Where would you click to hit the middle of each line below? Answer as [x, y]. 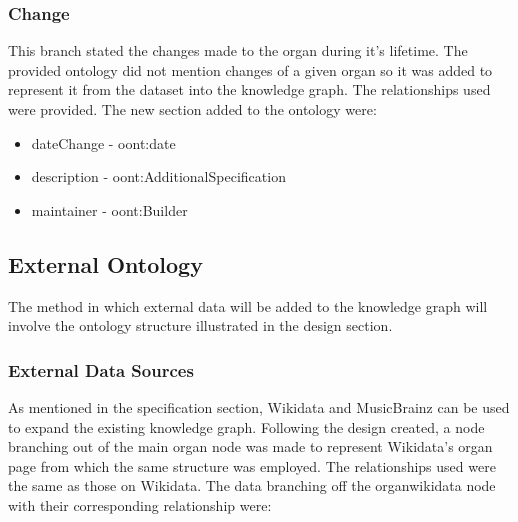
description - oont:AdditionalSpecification [158, 176]
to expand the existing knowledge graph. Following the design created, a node [246, 426]
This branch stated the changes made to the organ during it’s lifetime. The [238, 50]
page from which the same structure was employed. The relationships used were [252, 465]
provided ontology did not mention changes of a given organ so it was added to [250, 69]
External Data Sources [101, 369]
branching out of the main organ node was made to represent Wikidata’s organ [250, 446]
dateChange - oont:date [103, 142]
